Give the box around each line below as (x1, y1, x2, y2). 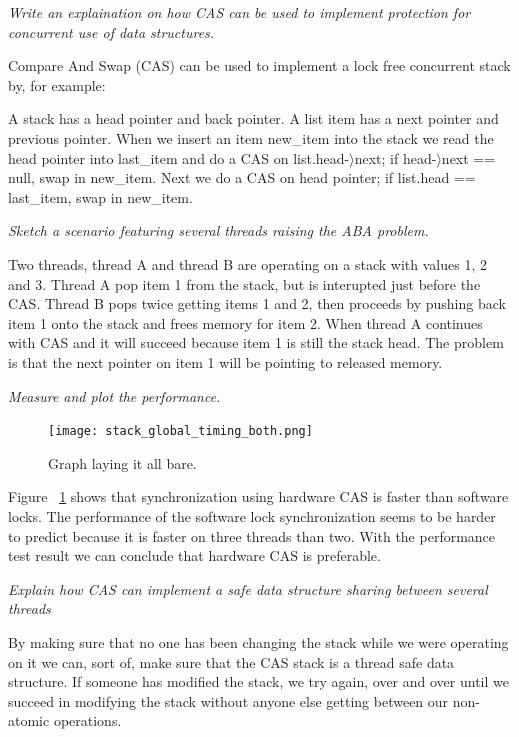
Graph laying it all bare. (48, 452, 197, 473)
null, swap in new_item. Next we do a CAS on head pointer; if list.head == (8, 167, 476, 188)
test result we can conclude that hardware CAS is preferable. (8, 545, 381, 566)
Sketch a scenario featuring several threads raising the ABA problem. (8, 220, 429, 241)
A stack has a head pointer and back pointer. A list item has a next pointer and (8, 108, 499, 129)
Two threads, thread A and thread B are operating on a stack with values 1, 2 (8, 253, 487, 274)
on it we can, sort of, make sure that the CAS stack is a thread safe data (8, 651, 455, 672)
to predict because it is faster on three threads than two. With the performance (8, 525, 496, 546)
